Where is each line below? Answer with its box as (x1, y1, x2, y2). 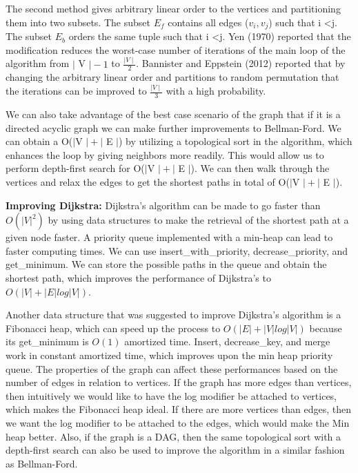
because (309, 320, 342, 335)
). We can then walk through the (190, 161, 330, 175)
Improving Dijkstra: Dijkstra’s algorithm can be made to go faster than (6, 197, 321, 212)
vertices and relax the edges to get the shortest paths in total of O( (6, 175, 290, 189)
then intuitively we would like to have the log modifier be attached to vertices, (6, 388, 337, 403)
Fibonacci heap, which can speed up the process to (6, 320, 221, 335)
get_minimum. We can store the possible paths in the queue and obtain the (6, 257, 327, 271)
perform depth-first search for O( (6, 161, 145, 175)
